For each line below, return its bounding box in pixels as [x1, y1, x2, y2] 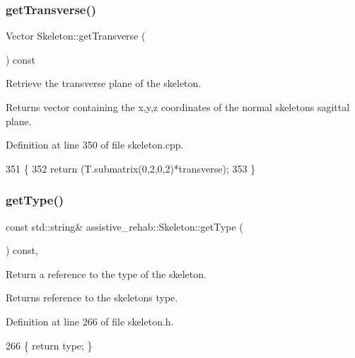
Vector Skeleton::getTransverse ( [6, 28, 146, 43]
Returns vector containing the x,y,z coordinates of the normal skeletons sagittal [6, 100, 350, 114]
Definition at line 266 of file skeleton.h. [6, 313, 174, 328]
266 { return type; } [6, 337, 93, 352]
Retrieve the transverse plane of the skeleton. [6, 76, 202, 91]
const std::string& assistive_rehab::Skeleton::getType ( [6, 219, 243, 233]
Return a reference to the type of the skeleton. [6, 266, 206, 281]
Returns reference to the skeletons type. [6, 290, 178, 305]
